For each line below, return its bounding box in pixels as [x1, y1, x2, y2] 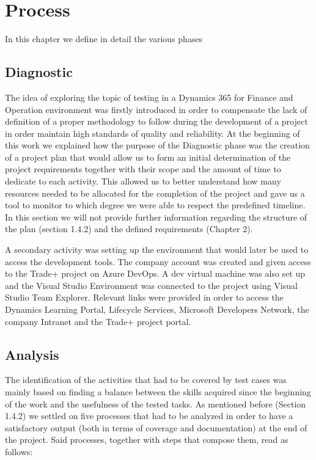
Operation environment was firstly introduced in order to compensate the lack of [5, 103, 307, 115]
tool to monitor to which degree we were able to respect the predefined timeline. [5, 199, 306, 211]
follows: [5, 445, 33, 458]
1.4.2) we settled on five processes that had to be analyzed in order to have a [5, 409, 293, 422]
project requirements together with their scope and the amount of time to [5, 162, 281, 175]
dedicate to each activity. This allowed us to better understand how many [5, 175, 281, 188]
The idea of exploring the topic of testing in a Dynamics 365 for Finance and [5, 90, 293, 103]
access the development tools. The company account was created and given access [5, 255, 311, 268]
